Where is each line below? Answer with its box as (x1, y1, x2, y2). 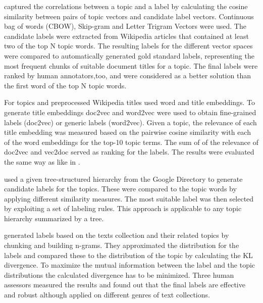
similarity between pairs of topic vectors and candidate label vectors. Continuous (4, 11, 254, 21)
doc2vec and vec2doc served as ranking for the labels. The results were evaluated (4, 146, 254, 157)
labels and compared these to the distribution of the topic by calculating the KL (4, 249, 253, 260)
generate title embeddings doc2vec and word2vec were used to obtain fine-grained (4, 107, 256, 117)
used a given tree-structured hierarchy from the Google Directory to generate (4, 173, 243, 184)
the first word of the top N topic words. (4, 80, 127, 90)
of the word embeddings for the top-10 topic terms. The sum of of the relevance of (4, 136, 258, 147)
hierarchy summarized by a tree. (4, 213, 104, 223)
